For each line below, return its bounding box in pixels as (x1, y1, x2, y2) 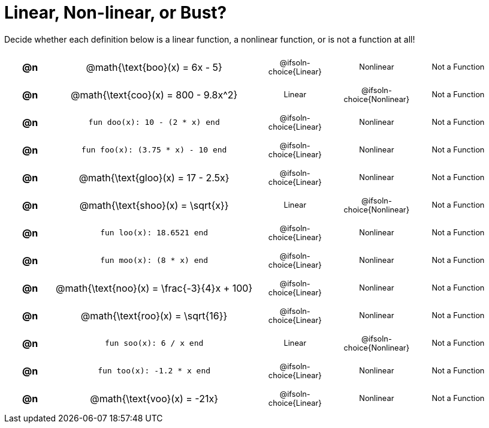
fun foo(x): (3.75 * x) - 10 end (81, 145, 227, 155)
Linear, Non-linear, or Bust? (4, 2, 227, 23)
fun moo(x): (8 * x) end (100, 256, 209, 265)
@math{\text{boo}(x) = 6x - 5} (86, 61, 222, 73)
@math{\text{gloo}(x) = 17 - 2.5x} (79, 171, 230, 184)
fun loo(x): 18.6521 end (100, 228, 209, 238)
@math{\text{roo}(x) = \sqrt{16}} (80, 309, 228, 322)
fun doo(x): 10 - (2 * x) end (88, 118, 220, 127)
